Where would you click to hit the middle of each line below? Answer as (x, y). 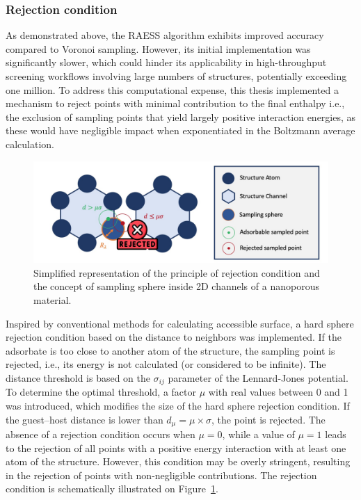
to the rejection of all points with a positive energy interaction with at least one (176, 447)
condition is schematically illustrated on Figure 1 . (112, 489)
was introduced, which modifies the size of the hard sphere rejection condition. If (178, 405)
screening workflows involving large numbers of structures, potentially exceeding (176, 76)
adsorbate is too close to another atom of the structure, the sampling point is (170, 350)
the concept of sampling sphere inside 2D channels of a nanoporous (176, 286)
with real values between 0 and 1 (278, 392)
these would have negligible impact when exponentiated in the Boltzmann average (180, 130)
